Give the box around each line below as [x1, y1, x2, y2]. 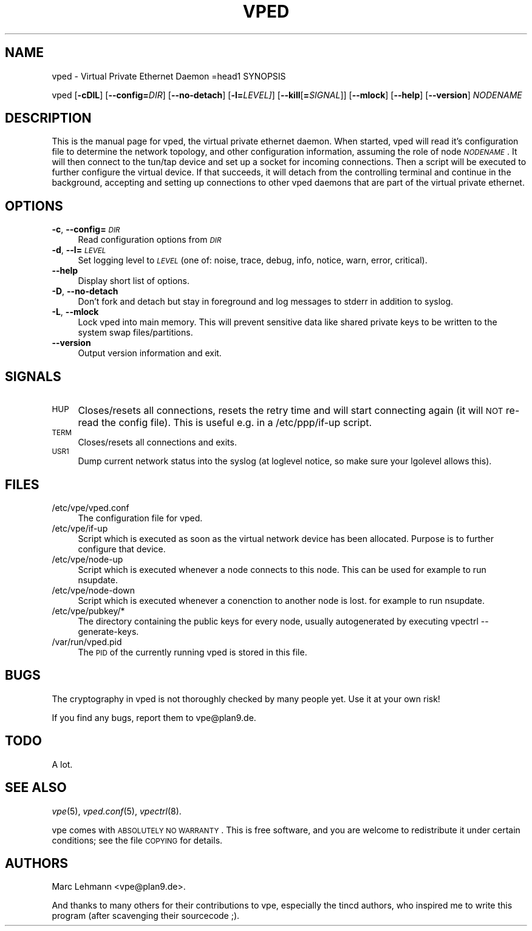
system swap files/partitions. [78, 327, 193, 338]
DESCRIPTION [5, 110, 92, 126]
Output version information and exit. [78, 348, 222, 359]
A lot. [52, 759, 73, 770]
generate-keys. [78, 626, 139, 637]
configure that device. [78, 543, 166, 554]
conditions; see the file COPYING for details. [52, 835, 223, 845]
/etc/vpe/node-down [52, 584, 135, 595]
